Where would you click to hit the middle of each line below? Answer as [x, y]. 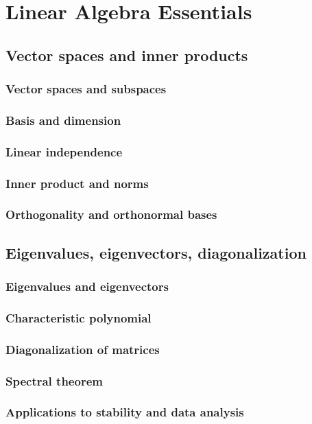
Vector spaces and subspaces [86, 89]
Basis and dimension [63, 120]
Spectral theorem [54, 380]
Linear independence [64, 151]
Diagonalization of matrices [83, 349]
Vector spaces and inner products [127, 55]
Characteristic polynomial [79, 317]
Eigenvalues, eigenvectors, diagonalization [156, 252]
